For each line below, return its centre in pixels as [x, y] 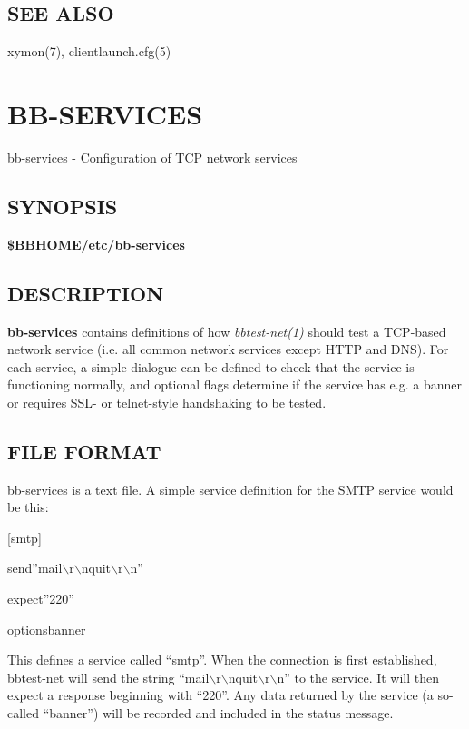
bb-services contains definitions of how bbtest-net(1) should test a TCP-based [227, 331]
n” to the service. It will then [358, 677]
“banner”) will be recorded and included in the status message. [218, 713]
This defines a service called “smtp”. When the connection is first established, [222, 660]
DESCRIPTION [86, 293]
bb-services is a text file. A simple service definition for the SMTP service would [230, 489]
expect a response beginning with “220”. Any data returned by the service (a [220, 695]
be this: [28, 507]
